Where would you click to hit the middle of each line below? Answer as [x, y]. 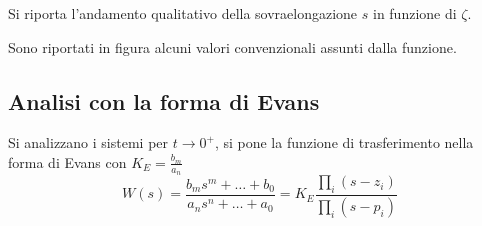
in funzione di [414, 13]
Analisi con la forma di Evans [164, 100]
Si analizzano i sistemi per [88, 142]
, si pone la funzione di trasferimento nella [344, 142]
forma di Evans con [67, 161]
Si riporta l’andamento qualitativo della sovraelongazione [183, 13]
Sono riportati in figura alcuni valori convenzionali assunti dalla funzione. [232, 46]
